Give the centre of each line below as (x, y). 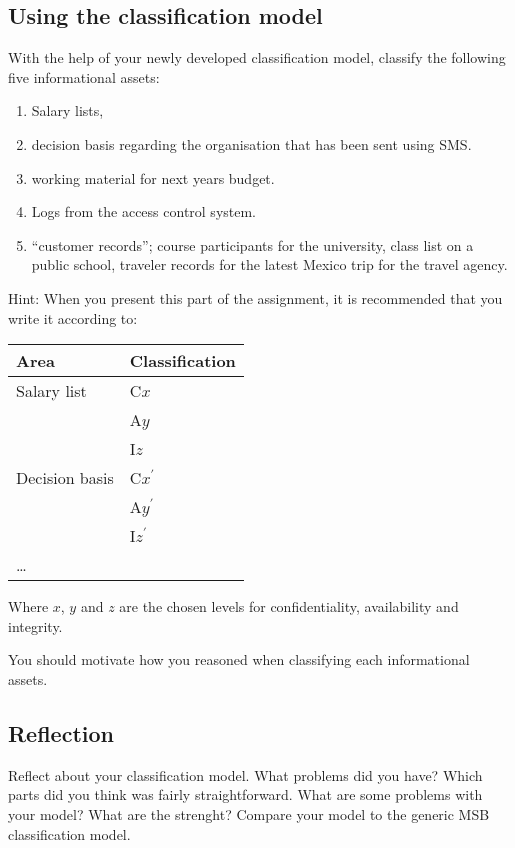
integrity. (35, 625)
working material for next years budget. (153, 177)
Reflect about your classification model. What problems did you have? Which (245, 774)
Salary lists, (67, 110)
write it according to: (73, 317)
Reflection (61, 732)
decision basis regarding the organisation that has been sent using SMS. (251, 143)
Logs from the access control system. (144, 211)
